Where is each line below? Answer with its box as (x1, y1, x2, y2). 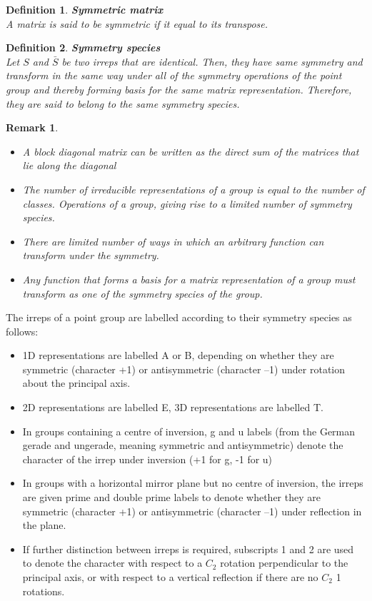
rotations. (22, 583, 65, 598)
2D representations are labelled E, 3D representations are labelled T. (22, 400, 323, 415)
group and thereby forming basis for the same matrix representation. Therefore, (6, 81, 352, 96)
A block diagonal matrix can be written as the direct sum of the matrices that (22, 143, 359, 158)
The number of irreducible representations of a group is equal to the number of (22, 181, 365, 196)
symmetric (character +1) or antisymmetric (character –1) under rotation (22, 361, 346, 376)
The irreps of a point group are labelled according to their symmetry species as (6, 310, 352, 325)
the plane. (22, 517, 66, 532)
